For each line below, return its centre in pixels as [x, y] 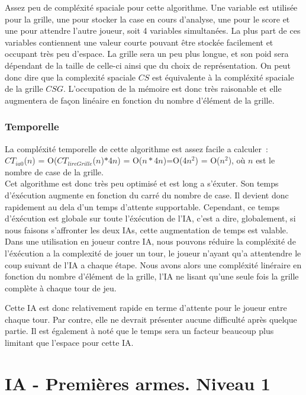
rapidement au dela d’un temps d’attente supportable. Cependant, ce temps [142, 206]
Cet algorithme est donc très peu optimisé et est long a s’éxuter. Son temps [142, 183]
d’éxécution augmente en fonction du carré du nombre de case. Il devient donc [147, 195]
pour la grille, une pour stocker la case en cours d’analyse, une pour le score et [147, 19]
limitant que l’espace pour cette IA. [69, 343]
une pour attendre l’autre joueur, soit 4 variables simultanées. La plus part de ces [153, 30]
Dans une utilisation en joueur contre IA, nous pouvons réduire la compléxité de [150, 241]
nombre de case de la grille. [54, 171]
